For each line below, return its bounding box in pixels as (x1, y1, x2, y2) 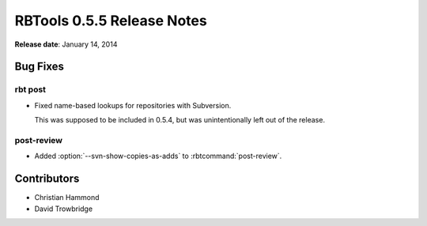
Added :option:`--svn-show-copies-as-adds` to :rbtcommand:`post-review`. (34, 151, 282, 161)
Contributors (14, 172, 80, 186)
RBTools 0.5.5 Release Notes (14, 12, 207, 29)
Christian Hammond (34, 193, 100, 202)
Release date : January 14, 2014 (14, 40, 118, 49)
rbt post (14, 84, 47, 95)
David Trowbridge (34, 204, 93, 213)
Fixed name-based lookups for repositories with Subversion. (34, 100, 232, 110)
